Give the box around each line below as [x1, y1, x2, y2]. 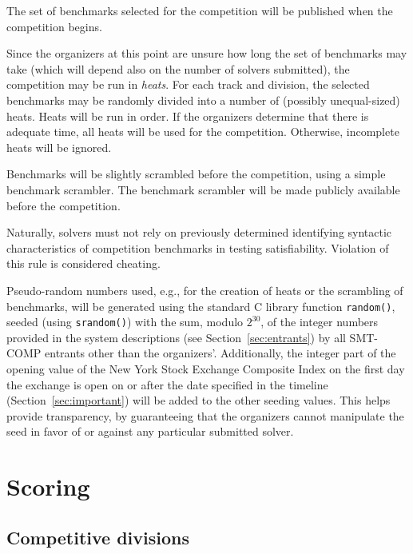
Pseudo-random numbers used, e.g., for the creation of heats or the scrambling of [6, 281, 403, 298]
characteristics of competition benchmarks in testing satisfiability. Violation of [6, 239, 389, 256]
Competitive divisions [6, 524, 189, 549]
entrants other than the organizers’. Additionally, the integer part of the [45, 345, 396, 361]
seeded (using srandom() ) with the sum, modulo [6, 313, 244, 330]
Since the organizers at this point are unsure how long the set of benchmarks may [6, 45, 407, 62]
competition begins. [6, 18, 102, 34]
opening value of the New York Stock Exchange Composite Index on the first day [6, 361, 405, 377]
